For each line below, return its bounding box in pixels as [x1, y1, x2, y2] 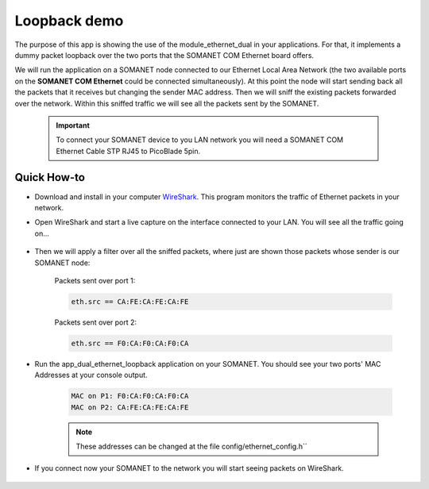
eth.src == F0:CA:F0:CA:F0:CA [71, 338, 189, 348]
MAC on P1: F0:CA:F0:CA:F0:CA [71, 391, 189, 401]
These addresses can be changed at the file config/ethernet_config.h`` [75, 441, 307, 451]
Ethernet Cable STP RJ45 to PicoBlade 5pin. [56, 146, 201, 156]
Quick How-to [14, 171, 85, 184]
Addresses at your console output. [34, 370, 148, 380]
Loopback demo [14, 12, 124, 29]
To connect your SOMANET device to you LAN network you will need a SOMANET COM [56, 135, 344, 144]
